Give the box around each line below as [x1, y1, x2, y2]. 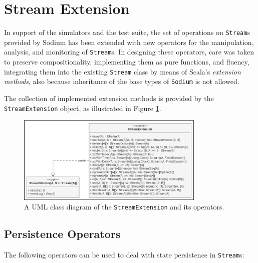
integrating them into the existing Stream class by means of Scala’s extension [4, 66, 241, 76]
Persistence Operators [4, 226, 121, 241]
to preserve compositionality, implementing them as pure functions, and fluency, [4, 56, 249, 67]
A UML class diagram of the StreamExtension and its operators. [24, 201, 224, 212]
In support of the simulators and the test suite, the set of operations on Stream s [4, 27, 250, 37]
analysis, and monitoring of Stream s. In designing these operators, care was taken [4, 46, 254, 57]
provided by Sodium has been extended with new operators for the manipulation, [4, 36, 254, 47]
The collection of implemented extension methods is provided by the [4, 92, 214, 103]
